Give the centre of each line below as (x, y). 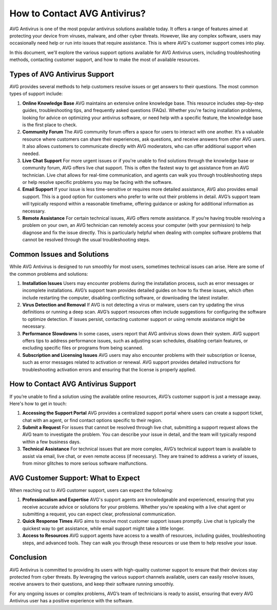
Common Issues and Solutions (59, 254)
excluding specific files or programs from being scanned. (83, 348)
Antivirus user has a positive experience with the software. (71, 601)
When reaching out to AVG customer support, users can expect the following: (91, 490)
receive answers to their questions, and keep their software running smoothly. (92, 584)
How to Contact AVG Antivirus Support (73, 384)
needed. (31, 154)
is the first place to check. (50, 125)
